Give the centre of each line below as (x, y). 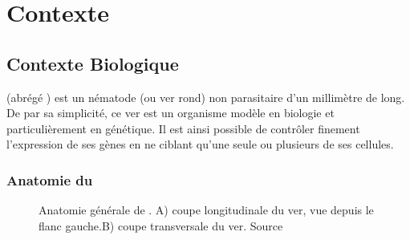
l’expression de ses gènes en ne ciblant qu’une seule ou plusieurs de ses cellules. (200, 144)
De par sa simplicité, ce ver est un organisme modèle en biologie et (170, 113)
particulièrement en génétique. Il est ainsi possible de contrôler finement (183, 128)
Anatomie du (50, 179)
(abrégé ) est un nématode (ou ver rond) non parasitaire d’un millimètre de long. (206, 97)
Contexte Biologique (93, 63)
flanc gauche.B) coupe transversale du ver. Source (161, 225)
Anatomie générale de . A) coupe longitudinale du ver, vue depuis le (206, 210)
